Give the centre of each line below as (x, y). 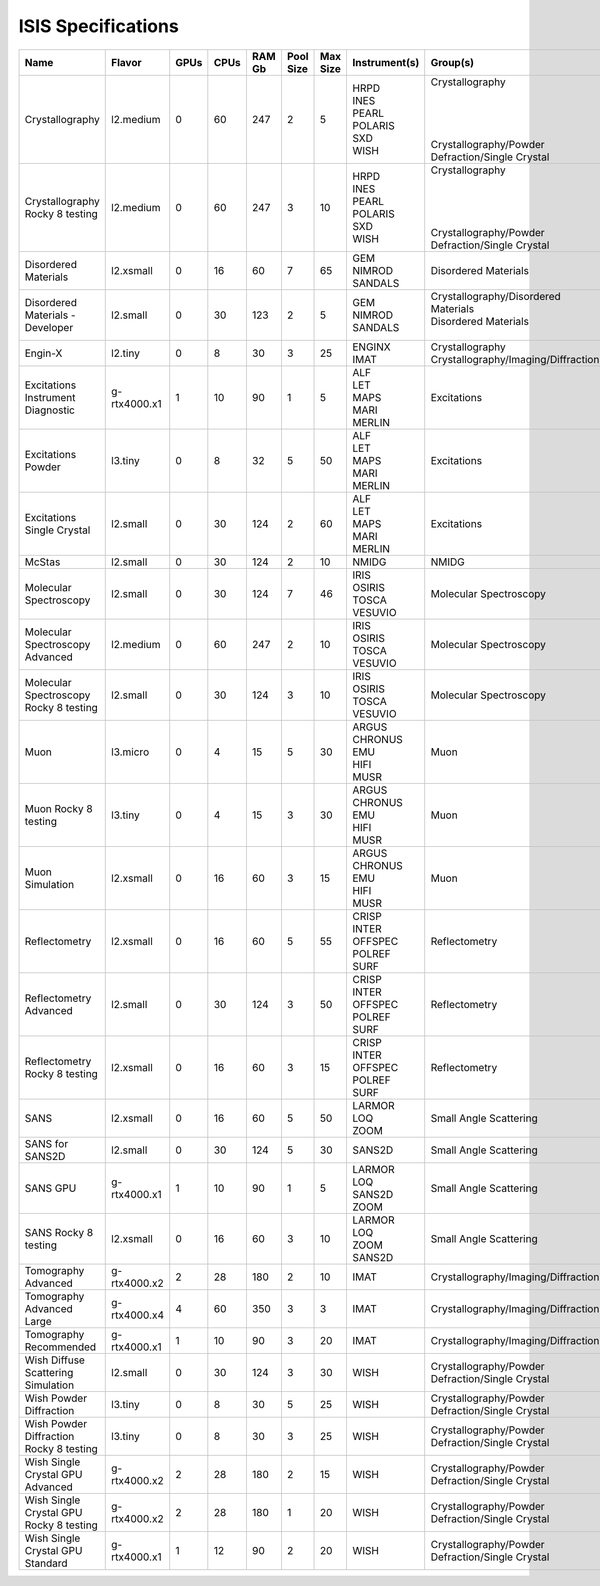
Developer (49, 327)
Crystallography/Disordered (496, 296)
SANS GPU (50, 1188)
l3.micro (130, 752)
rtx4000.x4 (138, 1315)
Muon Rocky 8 (59, 808)
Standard (46, 1563)
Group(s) (452, 62)
